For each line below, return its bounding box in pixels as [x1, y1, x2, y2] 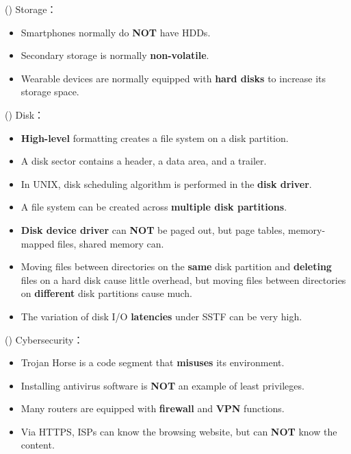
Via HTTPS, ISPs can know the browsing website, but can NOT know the [21, 424, 337, 438]
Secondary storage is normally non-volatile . [21, 48, 209, 62]
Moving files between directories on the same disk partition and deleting [21, 259, 332, 274]
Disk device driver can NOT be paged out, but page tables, [21, 222, 285, 237]
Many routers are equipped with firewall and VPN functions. [21, 401, 285, 416]
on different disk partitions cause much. [21, 286, 192, 300]
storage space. [21, 84, 79, 99]
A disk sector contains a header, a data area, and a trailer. [21, 154, 267, 168]
